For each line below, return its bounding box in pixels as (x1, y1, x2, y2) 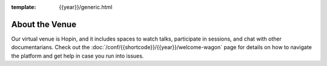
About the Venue (11, 19, 77, 30)
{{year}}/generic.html (59, 4, 113, 10)
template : (11, 4, 36, 10)
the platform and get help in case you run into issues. (11, 52, 144, 59)
